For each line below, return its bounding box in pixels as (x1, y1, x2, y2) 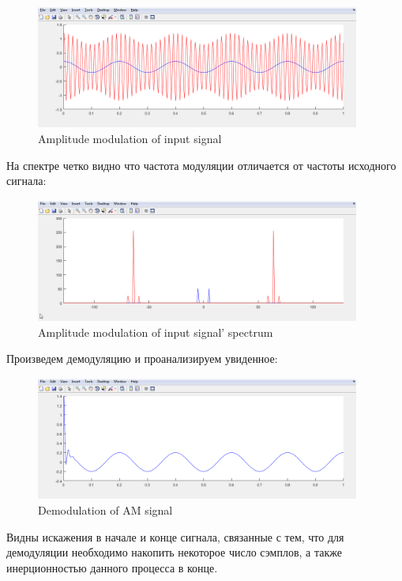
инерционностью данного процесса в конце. (6, 559, 218, 575)
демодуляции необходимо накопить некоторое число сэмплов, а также (6, 544, 342, 560)
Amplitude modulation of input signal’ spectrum (38, 323, 273, 340)
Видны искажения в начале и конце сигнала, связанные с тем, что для (6, 528, 344, 545)
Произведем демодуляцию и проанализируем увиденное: (6, 350, 278, 367)
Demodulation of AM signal (38, 501, 173, 518)
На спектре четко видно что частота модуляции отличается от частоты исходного (6, 157, 396, 173)
